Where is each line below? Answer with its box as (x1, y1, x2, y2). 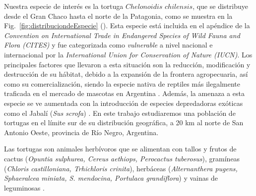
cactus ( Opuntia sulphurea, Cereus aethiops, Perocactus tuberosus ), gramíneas (4, 153, 240, 163)
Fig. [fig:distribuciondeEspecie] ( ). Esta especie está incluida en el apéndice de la (4, 20, 250, 31)
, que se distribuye (192, 1, 248, 11)
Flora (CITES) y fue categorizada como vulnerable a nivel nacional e (4, 40, 213, 50)
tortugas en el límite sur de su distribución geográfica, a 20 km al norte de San (4, 117, 244, 128)
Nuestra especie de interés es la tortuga (4, 1, 124, 11)
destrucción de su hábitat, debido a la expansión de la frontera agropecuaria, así (4, 69, 248, 79)
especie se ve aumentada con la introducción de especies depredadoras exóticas (4, 98, 243, 108)
